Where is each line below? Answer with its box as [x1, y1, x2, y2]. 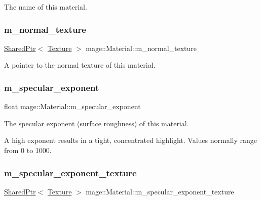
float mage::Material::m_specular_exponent [4, 101, 141, 112]
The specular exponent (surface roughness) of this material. [4, 118, 189, 128]
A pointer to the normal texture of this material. [4, 60, 156, 70]
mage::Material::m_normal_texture [86, 42, 197, 53]
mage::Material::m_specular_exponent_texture [86, 186, 234, 196]
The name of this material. [4, 2, 87, 12]
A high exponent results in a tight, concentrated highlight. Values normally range [4, 135, 257, 145]
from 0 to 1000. [4, 145, 52, 155]
